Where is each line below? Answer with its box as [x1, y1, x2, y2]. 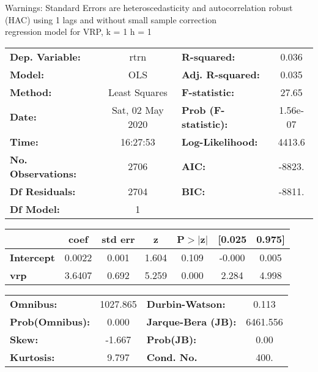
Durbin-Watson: [146, 296, 226, 311]
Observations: [10, 166, 77, 180]
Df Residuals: [10, 184, 76, 198]
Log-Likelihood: [181, 134, 258, 149]
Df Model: [10, 201, 60, 216]
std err [102, 231, 135, 246]
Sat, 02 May [111, 102, 164, 117]
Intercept [10, 250, 55, 264]
